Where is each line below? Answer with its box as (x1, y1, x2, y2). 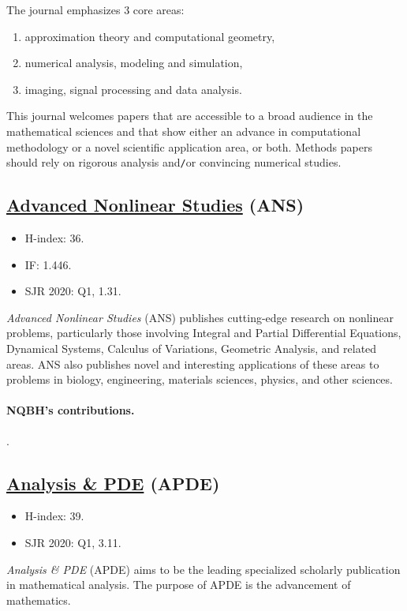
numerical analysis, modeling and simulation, (24, 54, 243, 71)
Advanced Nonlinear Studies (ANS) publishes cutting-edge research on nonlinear (6, 309, 394, 325)
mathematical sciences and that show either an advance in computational (6, 122, 361, 139)
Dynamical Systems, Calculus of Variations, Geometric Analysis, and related (6, 339, 377, 356)
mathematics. (6, 591, 71, 608)
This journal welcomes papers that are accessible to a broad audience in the (6, 107, 373, 124)
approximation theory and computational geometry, (24, 28, 275, 44)
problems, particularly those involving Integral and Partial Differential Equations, (6, 324, 401, 341)
